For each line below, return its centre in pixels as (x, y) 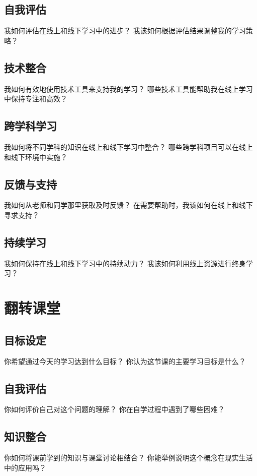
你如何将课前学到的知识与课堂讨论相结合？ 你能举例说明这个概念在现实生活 (128, 458)
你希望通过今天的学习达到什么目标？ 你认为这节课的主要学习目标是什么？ (125, 361)
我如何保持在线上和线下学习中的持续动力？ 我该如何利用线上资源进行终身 (125, 263)
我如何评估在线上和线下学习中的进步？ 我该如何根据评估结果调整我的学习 (125, 31)
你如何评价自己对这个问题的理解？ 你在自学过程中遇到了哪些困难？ (114, 409)
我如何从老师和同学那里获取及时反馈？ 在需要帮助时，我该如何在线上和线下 (128, 205)
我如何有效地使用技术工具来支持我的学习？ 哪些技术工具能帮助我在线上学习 (128, 88)
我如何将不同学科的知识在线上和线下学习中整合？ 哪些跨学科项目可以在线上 (128, 146)
